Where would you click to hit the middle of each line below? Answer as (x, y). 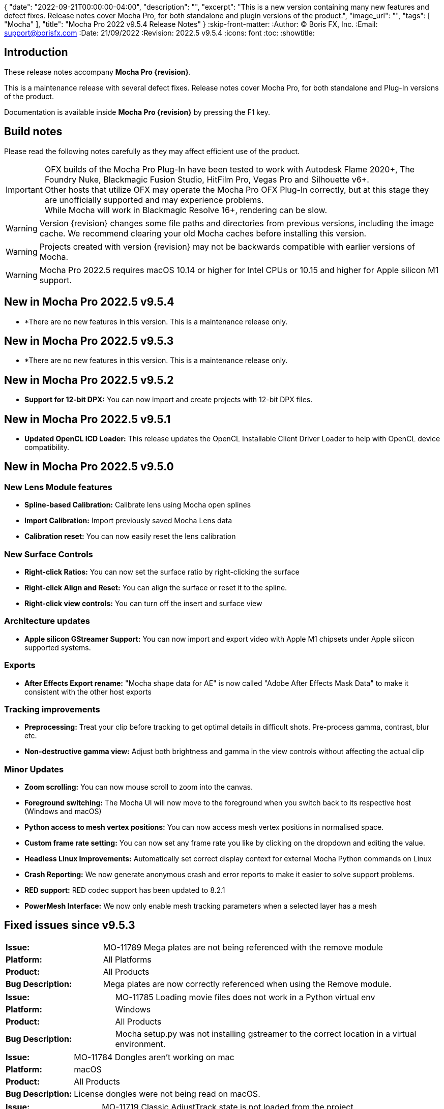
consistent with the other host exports (88, 692)
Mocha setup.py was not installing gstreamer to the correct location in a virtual (266, 1033)
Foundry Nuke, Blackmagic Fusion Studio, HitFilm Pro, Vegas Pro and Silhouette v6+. (207, 179)
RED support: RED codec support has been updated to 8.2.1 (125, 890)
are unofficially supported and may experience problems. (154, 200)
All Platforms (127, 959)
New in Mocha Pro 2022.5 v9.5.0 (89, 467)
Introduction (36, 52)
